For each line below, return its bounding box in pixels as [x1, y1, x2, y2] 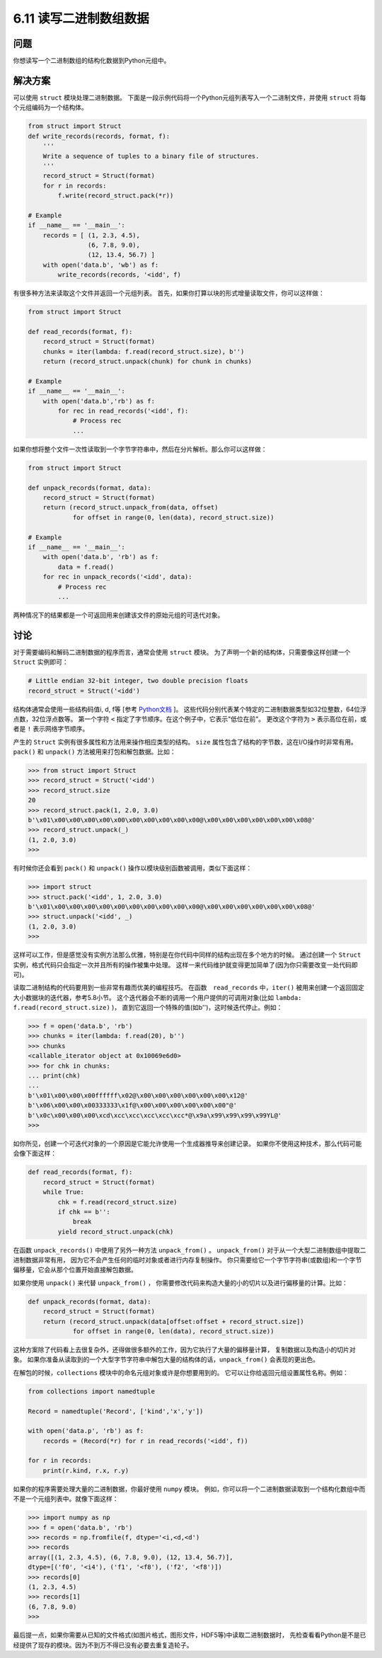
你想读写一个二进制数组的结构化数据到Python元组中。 [13, 57, 170, 65]
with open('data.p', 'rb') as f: [28, 1427, 144, 1435]
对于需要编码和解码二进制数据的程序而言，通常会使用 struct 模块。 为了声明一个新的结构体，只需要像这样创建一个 [13, 647, 351, 656]
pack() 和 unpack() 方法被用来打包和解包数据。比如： [13, 747, 176, 756]
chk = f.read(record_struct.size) [57, 1198, 178, 1206]
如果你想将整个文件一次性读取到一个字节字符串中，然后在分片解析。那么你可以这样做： [13, 444, 267, 453]
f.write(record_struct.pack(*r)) [57, 192, 174, 200]
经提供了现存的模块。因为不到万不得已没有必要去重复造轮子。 [13, 1640, 193, 1649]
